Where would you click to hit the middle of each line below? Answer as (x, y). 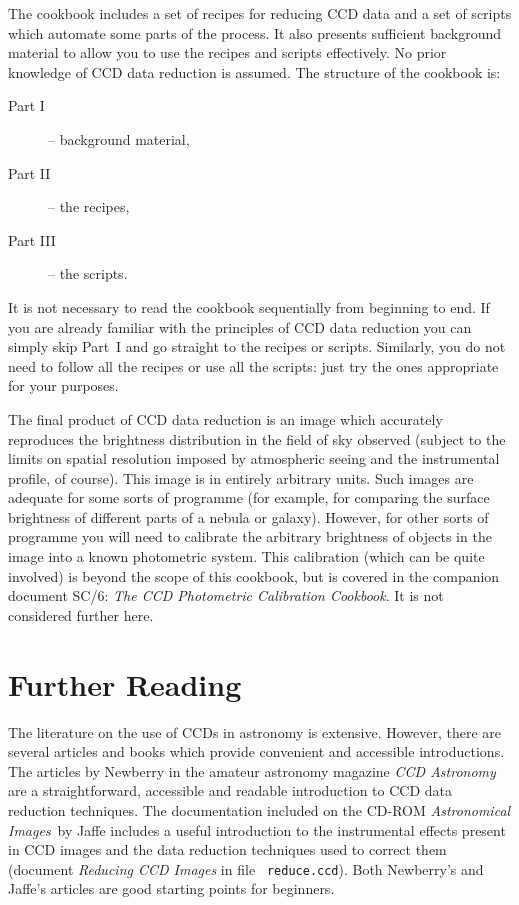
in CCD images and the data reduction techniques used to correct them (227, 849)
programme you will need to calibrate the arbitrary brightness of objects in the (250, 536)
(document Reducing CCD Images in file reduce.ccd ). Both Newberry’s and (246, 868)
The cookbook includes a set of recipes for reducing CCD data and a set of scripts (260, 13)
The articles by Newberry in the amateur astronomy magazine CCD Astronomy (252, 770)
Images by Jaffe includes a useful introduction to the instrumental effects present (257, 829)
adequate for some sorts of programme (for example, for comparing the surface (249, 497)
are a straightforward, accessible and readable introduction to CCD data (230, 790)
